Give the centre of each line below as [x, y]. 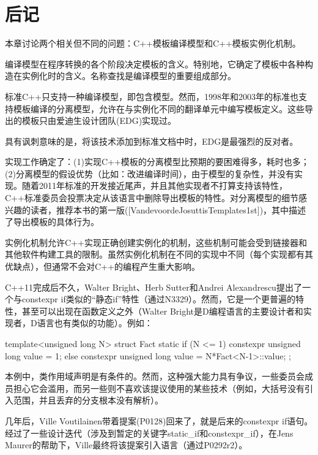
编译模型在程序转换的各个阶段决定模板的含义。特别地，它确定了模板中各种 [155, 63]
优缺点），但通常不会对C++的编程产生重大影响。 [102, 266]
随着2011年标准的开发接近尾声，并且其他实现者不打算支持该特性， [154, 185]
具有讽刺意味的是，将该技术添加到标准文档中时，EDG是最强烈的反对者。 [152, 141]
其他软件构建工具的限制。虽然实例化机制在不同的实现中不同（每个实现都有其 [159, 254]
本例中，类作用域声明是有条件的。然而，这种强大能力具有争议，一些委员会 [155, 376]
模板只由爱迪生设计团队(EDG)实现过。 [99, 120]
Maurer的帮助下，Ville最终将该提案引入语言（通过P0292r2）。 [126, 445]
